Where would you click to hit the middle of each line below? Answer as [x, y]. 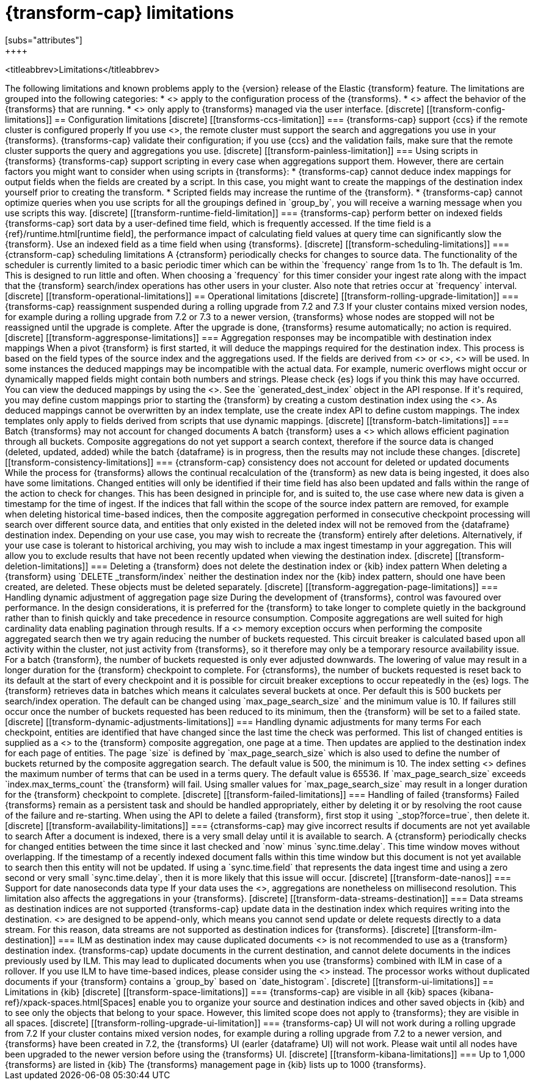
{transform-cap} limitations [119, 13]
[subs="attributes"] [44, 40]
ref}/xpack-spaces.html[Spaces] [71, 1002]
